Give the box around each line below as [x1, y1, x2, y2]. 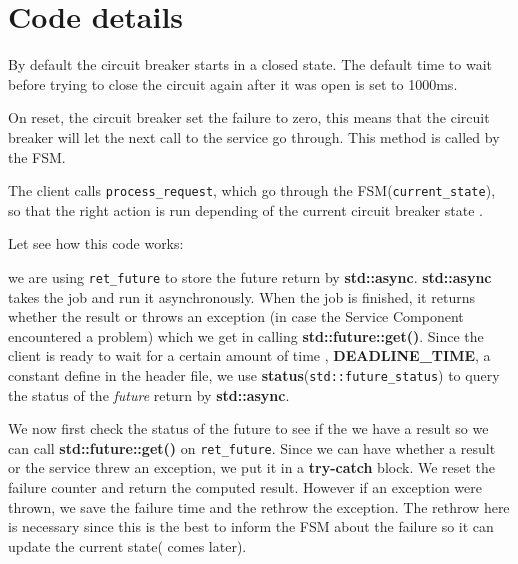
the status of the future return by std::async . [8, 384, 290, 405]
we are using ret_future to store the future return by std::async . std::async [8, 266, 492, 287]
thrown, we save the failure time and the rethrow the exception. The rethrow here [8, 496, 510, 517]
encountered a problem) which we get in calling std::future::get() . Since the [8, 325, 484, 346]
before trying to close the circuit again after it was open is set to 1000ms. [8, 73, 458, 94]
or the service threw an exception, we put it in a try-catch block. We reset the [8, 457, 496, 478]
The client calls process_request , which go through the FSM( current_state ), [8, 180, 496, 201]
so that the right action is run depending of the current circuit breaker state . [8, 199, 483, 220]
